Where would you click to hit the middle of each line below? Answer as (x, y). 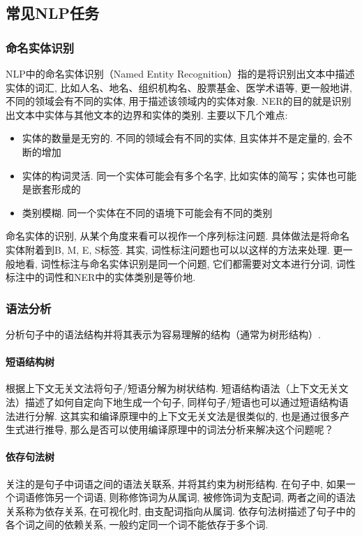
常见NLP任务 (52, 13)
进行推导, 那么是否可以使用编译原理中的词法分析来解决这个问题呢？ (179, 429)
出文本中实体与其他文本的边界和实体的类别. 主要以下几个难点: (147, 114)
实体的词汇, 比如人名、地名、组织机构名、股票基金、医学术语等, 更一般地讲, (179, 87)
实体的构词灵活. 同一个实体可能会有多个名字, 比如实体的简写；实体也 (179, 175)
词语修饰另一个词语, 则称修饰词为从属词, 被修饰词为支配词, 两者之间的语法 (185, 497)
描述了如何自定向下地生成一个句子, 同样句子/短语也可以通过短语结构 (182, 401)
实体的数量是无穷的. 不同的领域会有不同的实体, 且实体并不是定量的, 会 (182, 138)
